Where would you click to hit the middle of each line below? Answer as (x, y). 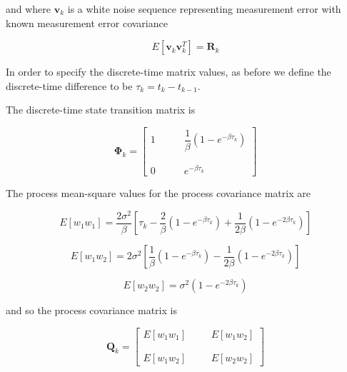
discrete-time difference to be (69, 85)
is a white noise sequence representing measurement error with (204, 9)
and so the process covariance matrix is (91, 310)
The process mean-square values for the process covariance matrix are (158, 193)
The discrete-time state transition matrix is (101, 110)
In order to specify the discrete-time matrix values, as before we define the (169, 72)
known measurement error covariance (87, 22)
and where (29, 9)
